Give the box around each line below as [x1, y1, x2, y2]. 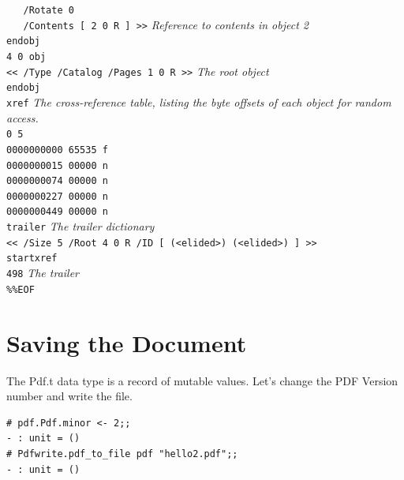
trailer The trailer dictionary [6, 218, 155, 234]
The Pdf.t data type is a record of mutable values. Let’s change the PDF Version [6, 372, 398, 388]
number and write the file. [6, 388, 133, 404]
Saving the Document [6, 326, 247, 358]
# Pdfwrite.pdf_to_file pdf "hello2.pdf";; [6, 448, 238, 459]
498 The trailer [6, 264, 80, 281]
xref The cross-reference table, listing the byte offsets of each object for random [6, 93, 391, 110]
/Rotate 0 [23, 5, 74, 16]
